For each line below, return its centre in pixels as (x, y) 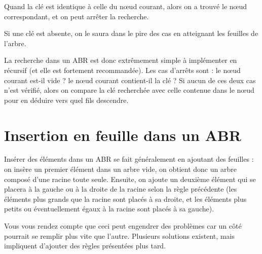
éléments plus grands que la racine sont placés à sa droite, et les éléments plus (125, 198)
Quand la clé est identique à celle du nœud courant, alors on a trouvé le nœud (126, 6)
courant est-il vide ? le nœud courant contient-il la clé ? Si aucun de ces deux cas (130, 80)
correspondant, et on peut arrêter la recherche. (77, 16)
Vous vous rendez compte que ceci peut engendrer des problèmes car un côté (123, 226)
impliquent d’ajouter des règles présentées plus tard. (85, 246)
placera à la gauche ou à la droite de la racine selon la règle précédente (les (121, 189)
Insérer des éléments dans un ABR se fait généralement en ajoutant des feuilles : (129, 159)
